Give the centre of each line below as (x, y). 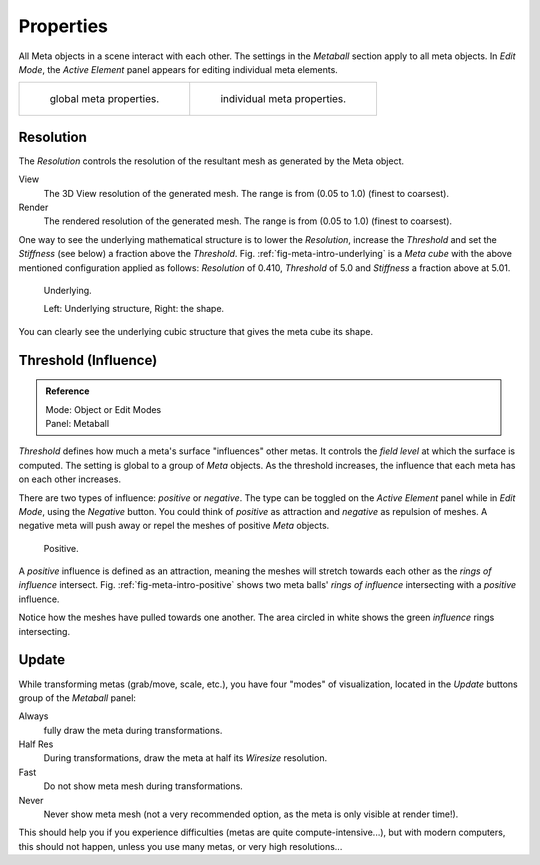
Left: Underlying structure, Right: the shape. (134, 309)
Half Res (36, 744)
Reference (67, 391)
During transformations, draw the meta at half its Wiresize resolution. (185, 758)
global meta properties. (104, 99)
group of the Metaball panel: (77, 697)
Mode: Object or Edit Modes (103, 409)
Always (33, 716)
